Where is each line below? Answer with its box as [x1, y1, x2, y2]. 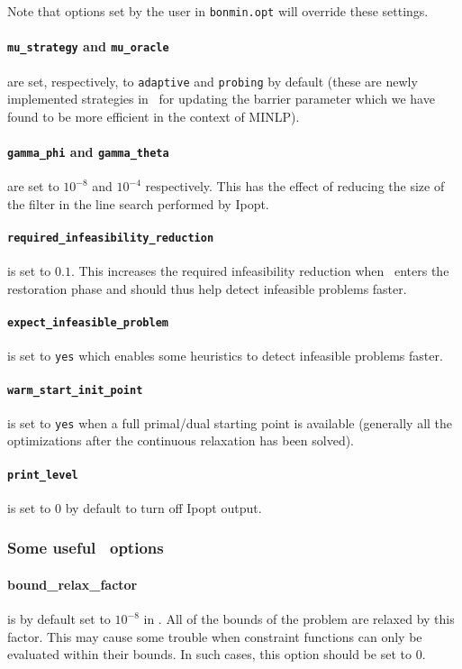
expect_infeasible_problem [7, 316, 168, 330]
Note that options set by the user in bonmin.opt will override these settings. [7, 2, 429, 20]
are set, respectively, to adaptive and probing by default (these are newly [7, 71, 418, 90]
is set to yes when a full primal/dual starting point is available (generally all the [7, 413, 453, 432]
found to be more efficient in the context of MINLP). [7, 106, 300, 125]
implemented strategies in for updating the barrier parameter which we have [7, 89, 435, 108]
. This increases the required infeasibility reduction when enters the [70, 261, 449, 280]
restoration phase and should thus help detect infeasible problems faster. [7, 279, 407, 298]
